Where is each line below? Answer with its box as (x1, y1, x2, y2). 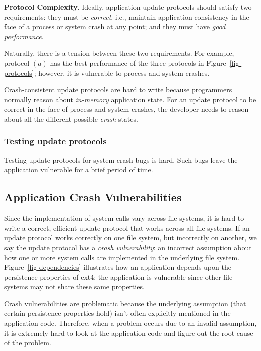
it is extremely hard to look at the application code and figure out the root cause (4, 327, 253, 338)
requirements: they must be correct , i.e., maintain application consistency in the (4, 11, 249, 22)
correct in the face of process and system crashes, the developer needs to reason (4, 104, 249, 114)
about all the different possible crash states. (4, 113, 138, 124)
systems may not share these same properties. (4, 281, 145, 292)
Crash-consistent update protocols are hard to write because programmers (4, 84, 232, 95)
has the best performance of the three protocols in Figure (50, 57, 226, 68)
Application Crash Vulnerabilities (4, 189, 182, 205)
